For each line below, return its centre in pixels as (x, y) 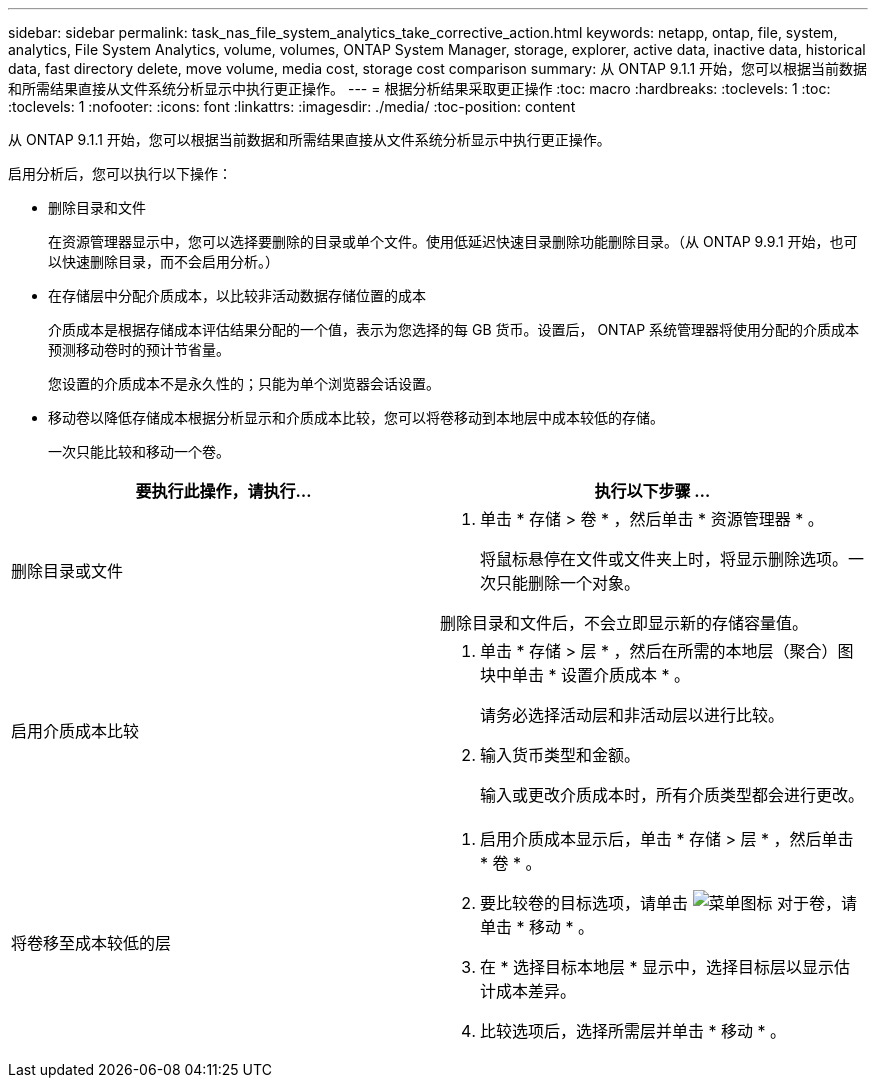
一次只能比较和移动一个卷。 (139, 451)
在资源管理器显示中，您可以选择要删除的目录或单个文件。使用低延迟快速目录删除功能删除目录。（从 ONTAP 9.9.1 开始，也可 (453, 241)
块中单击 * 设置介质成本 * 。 (585, 675)
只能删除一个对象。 (568, 583)
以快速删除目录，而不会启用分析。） (163, 261)
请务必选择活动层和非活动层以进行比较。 (632, 715)
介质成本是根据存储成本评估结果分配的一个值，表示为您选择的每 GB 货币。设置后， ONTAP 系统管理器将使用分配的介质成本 (454, 329)
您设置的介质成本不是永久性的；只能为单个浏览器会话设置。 (244, 383)
